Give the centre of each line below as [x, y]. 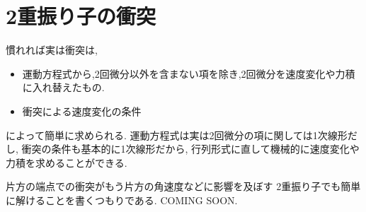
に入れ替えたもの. [63, 87]
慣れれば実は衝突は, [52, 50]
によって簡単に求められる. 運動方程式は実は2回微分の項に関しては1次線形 [177, 135]
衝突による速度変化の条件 [82, 111]
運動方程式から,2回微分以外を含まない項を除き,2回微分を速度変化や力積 [189, 73]
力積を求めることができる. [67, 162]
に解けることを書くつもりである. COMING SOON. [122, 200]
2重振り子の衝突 [81, 16]
